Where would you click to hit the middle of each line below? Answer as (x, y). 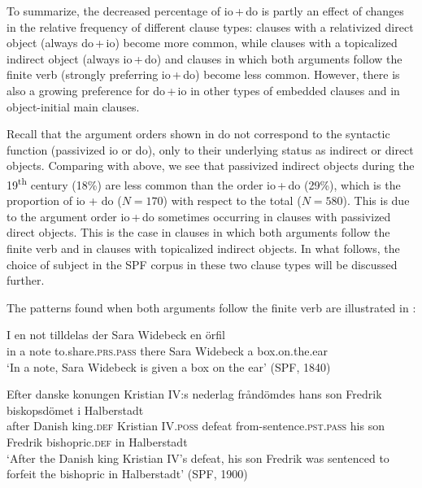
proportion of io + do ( (64, 200)
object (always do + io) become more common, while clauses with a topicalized (202, 43)
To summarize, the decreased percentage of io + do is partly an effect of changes (205, 11)
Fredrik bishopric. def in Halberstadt (97, 441)
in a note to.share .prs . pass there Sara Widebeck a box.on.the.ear (167, 350)
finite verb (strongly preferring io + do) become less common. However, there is (203, 74)
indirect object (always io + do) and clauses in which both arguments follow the (204, 58)
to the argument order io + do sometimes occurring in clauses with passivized (199, 216)
